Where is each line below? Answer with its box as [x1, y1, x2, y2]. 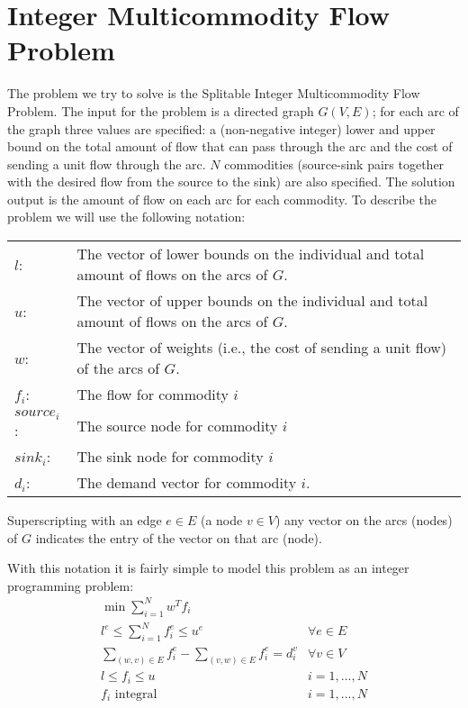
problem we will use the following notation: [7, 207, 246, 226]
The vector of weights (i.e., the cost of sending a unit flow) [76, 337, 447, 359]
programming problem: [7, 576, 134, 595]
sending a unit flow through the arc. [7, 154, 206, 173]
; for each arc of [372, 101, 459, 120]
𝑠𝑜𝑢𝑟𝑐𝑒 [14, 404, 57, 420]
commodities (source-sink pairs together [224, 154, 445, 173]
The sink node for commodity [76, 446, 264, 467]
